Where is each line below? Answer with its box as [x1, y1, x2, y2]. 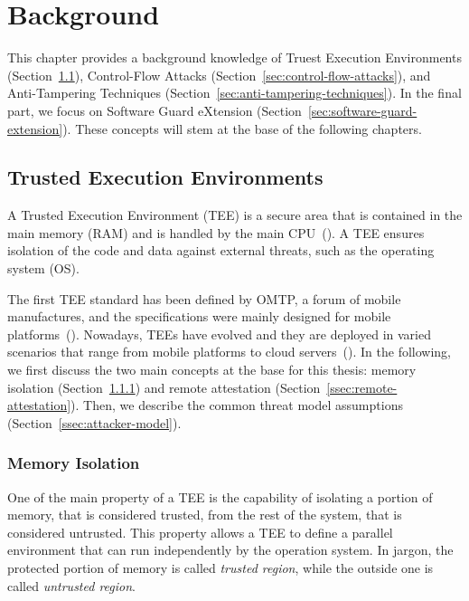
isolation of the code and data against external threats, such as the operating [7, 241, 435, 260]
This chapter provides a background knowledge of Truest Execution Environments [7, 48, 462, 67]
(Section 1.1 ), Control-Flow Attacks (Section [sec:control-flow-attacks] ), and [7, 65, 431, 84]
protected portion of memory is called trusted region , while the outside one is [7, 558, 434, 577]
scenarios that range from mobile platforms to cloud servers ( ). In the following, [7, 342, 452, 361]
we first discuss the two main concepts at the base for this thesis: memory [7, 360, 417, 379]
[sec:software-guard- [307, 100, 417, 119]
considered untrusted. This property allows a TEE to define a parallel [7, 522, 393, 541]
